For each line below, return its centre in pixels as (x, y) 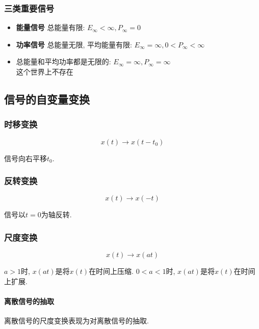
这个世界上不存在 (45, 71)
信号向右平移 (25, 158)
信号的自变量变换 (47, 99)
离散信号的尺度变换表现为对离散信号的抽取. (76, 321)
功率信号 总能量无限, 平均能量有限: (74, 44)
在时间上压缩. (111, 271)
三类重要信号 (29, 8)
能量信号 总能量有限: (50, 27)
